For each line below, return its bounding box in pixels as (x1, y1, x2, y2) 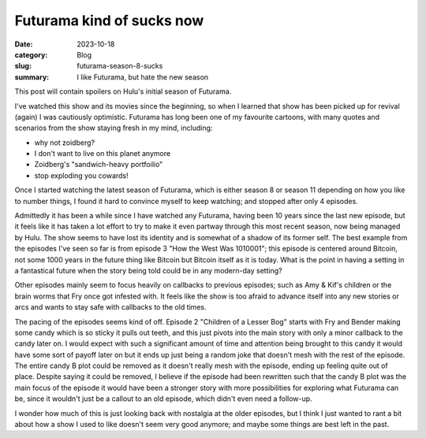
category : (14, 50, 48, 59)
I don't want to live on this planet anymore (34, 149, 171, 158)
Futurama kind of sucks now (14, 12, 204, 29)
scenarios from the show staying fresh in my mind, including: (14, 123, 213, 133)
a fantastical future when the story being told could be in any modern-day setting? (14, 265, 283, 275)
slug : (14, 61, 32, 71)
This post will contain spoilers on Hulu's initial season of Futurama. (14, 87, 232, 96)
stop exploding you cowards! (34, 170, 129, 180)
